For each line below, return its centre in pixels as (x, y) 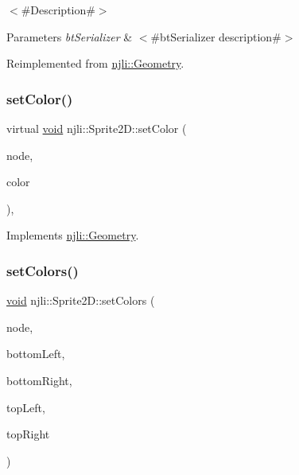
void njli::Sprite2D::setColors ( (81, 300)
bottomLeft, (36, 354)
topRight (28, 434)
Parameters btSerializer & (70, 36)
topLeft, (26, 407)
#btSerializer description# (216, 36)
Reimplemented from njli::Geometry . (95, 63)
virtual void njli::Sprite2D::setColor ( (97, 128)
